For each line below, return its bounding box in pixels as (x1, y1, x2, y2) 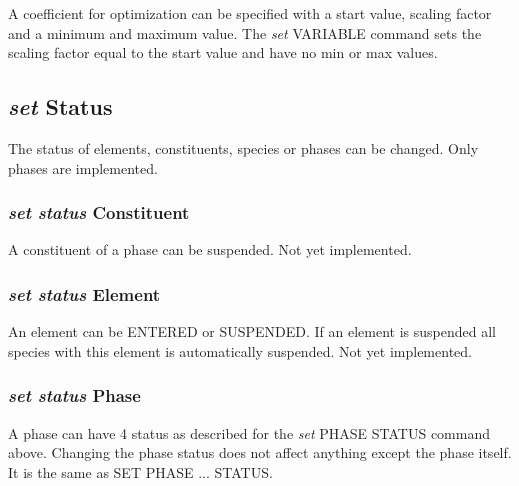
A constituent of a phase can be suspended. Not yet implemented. (8, 239, 412, 260)
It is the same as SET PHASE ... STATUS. (8, 461, 273, 482)
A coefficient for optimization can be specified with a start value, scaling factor (8, 3, 492, 23)
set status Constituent (8, 200, 190, 225)
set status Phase (8, 383, 141, 408)
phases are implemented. (8, 157, 158, 178)
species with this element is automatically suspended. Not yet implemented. (8, 340, 472, 361)
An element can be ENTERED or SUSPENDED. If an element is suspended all (8, 321, 496, 342)
